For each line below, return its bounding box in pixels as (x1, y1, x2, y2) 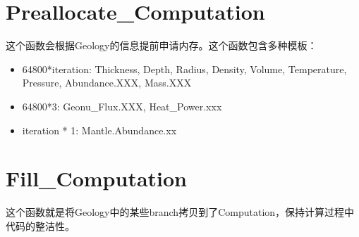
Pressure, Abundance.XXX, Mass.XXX (22, 75, 192, 90)
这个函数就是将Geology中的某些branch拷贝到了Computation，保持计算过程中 (6, 205, 355, 219)
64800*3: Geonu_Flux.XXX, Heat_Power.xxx (22, 98, 222, 113)
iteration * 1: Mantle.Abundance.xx (22, 122, 177, 137)
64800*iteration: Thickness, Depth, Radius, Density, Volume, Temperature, (22, 61, 347, 76)
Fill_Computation (6, 164, 187, 193)
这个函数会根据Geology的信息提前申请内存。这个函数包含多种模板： (6, 38, 317, 53)
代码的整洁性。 (6, 218, 75, 233)
